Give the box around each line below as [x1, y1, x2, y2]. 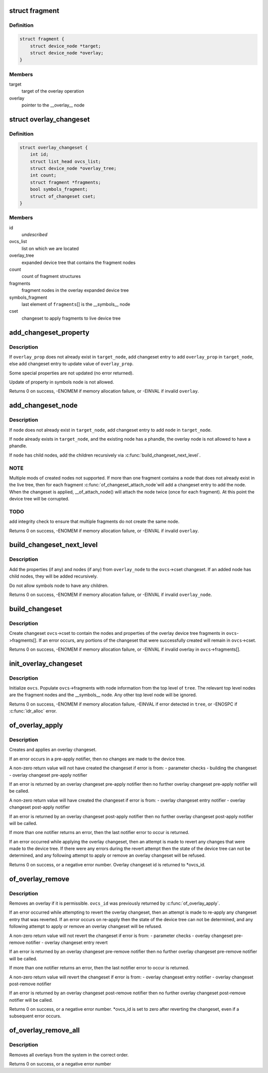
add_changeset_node [9, 401, 78, 410]
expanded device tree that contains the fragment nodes [21, 259, 136, 265]
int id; [30, 152, 49, 157]
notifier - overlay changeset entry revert [25, 939, 108, 946]
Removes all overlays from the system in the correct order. [9, 1052, 129, 1058]
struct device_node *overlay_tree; [30, 165, 117, 171]
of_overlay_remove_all [9, 1026, 80, 1035]
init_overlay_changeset [9, 659, 83, 668]
